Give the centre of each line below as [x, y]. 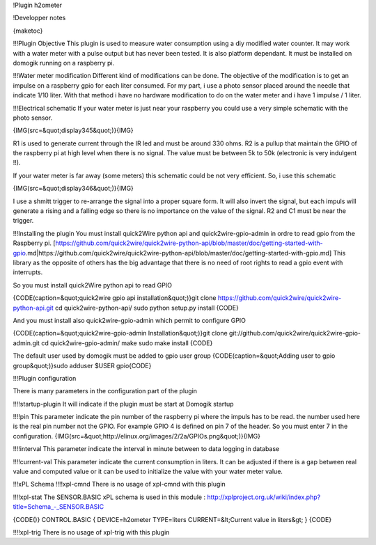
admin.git [26, 343]
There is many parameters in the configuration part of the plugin [105, 391]
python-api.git [33, 308]
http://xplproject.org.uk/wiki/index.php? [264, 497]
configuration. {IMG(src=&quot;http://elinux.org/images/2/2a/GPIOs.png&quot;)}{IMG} [137, 436]
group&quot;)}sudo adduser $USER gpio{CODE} [82, 365]
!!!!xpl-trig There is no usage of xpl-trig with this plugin [91, 532]
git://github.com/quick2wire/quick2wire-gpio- [295, 333]
